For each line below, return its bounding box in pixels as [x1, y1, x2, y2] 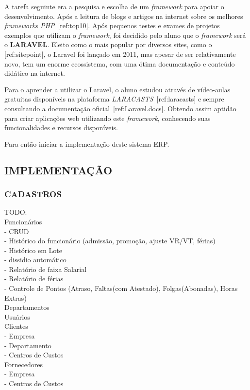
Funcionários [4, 216, 42, 226]
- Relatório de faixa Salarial [4, 264, 87, 274]
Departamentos [4, 302, 50, 312]
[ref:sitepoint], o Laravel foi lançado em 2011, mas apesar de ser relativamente [4, 49, 236, 59]
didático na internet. [4, 68, 65, 78]
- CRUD [4, 226, 29, 236]
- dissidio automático [4, 254, 67, 265]
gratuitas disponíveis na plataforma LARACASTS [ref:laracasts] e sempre [4, 94, 224, 104]
